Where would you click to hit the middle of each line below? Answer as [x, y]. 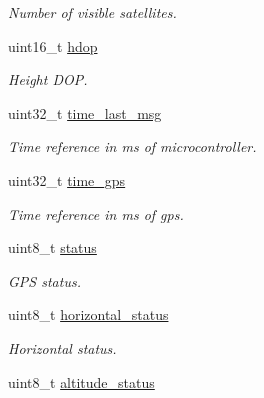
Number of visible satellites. [92, 12]
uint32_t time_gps [67, 179]
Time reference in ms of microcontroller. [132, 146]
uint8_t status [52, 247]
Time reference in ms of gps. [96, 213]
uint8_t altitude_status [81, 381]
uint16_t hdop [53, 45]
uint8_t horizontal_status [88, 314]
